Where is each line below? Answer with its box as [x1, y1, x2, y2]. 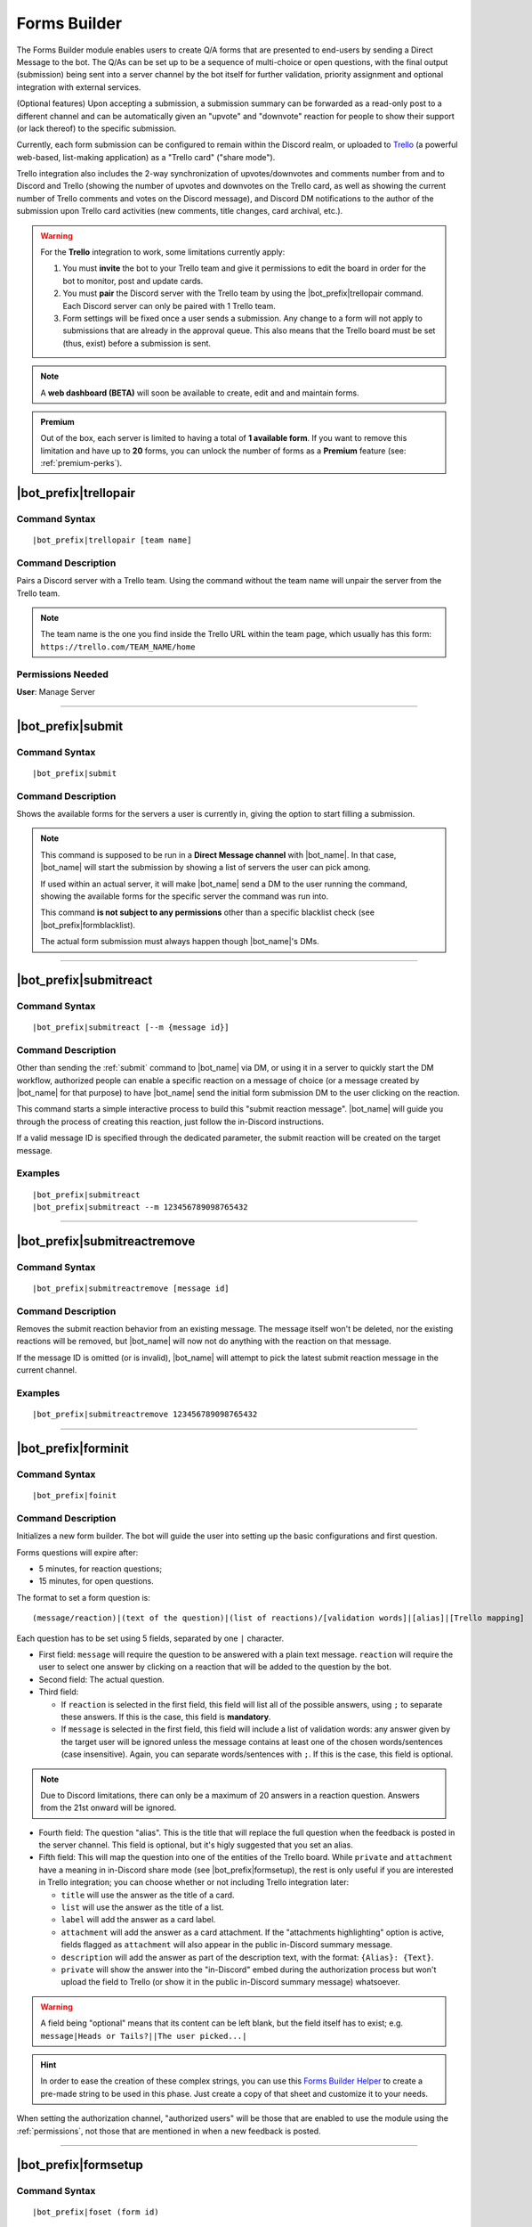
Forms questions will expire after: [16, 1546, 139, 1558]
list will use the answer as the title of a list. [60, 1902, 224, 1913]
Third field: [38, 1686, 79, 1697]
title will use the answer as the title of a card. [60, 1889, 235, 1900]
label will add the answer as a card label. [60, 1914, 216, 1925]
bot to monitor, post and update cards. [62, 275, 204, 286]
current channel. [16, 1365, 77, 1375]
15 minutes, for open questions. [38, 1576, 155, 1587]
